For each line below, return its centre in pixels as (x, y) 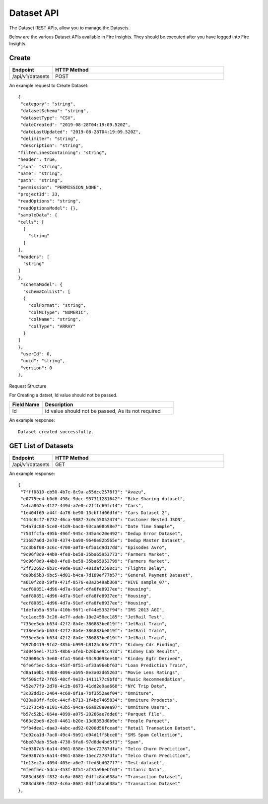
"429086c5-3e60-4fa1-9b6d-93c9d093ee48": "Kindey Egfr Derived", (102, 658)
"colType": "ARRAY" (52, 326)
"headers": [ (34, 257)
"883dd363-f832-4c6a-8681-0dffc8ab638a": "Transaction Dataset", (102, 776)
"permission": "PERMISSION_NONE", (60, 187)
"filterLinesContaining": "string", (63, 152)
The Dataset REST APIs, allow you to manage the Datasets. (69, 28)
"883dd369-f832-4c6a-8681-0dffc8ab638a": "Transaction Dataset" (100, 783)
